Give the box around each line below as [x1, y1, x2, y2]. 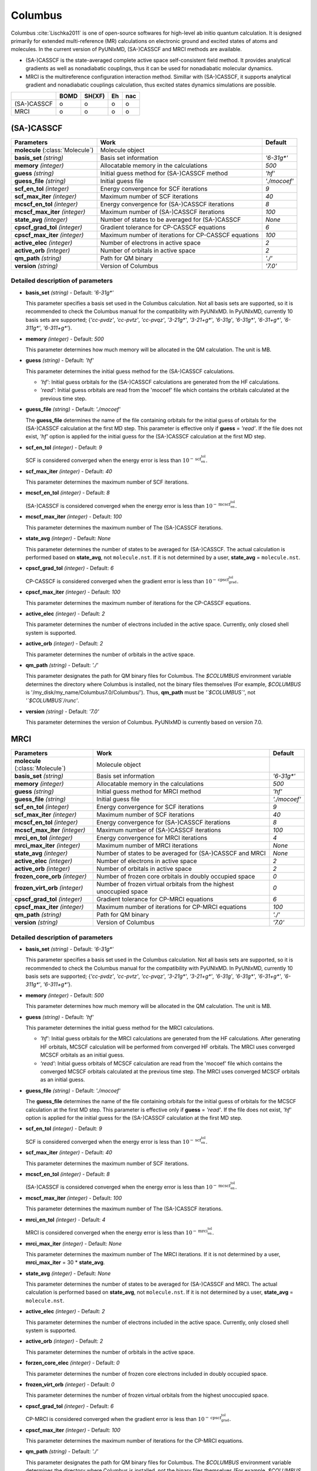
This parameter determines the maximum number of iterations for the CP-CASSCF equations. [25, 599, 251, 606]
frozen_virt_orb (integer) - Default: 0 [25, 1380, 114, 1388]
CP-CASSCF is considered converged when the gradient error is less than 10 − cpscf [25, 577, 229, 585]
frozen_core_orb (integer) [14, 873, 87, 881]
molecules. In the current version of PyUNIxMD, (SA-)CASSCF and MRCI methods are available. [11, 46, 242, 53]
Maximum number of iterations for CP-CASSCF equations [100, 231, 259, 239]
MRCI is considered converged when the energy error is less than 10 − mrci [25, 1229, 208, 1236]
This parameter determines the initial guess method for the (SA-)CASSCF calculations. [25, 368, 235, 375]
